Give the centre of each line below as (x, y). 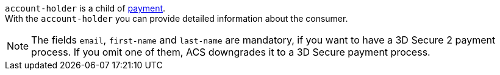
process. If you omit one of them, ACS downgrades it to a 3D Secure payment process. (231, 52)
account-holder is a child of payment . (85, 8)
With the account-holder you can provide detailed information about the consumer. (177, 18)
